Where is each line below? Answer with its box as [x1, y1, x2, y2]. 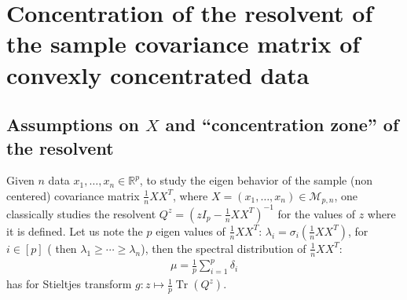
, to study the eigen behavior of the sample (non [139, 172, 373, 188]
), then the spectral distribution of [141, 240, 306, 256]
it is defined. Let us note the [6, 222, 143, 239]
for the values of [277, 205, 355, 221]
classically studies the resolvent [6, 205, 156, 221]
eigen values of [156, 222, 225, 239]
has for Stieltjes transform [6, 276, 132, 292]
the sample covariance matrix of [6, 27, 361, 60]
